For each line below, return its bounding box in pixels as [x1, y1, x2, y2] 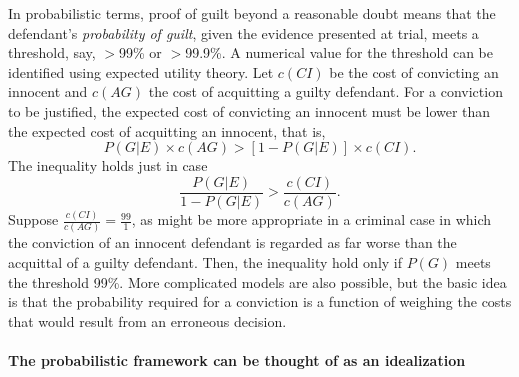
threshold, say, [8, 42, 96, 63]
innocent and [8, 81, 88, 102]
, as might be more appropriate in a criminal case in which [131, 209, 492, 230]
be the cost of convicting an [329, 61, 499, 82]
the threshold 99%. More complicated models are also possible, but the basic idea [8, 271, 507, 292]
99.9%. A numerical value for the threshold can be [185, 42, 493, 63]
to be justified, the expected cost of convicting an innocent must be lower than [8, 100, 491, 121]
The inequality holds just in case [8, 155, 208, 176]
